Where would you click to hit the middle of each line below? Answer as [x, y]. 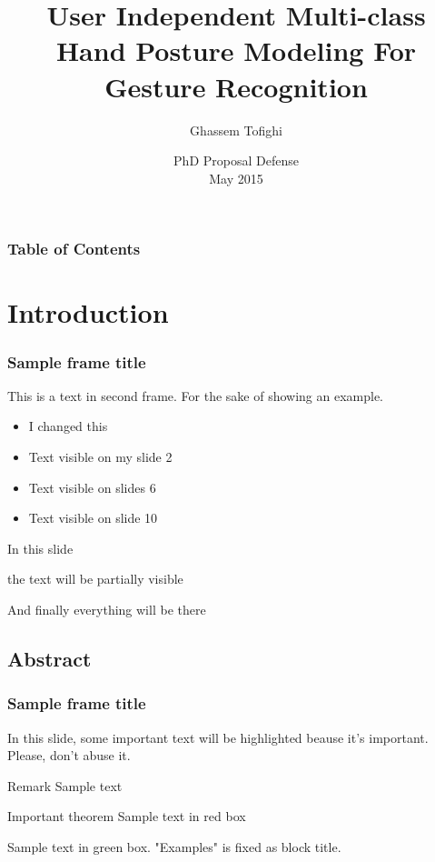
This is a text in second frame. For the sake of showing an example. [196, 395]
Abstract [49, 658]
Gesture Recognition [236, 86]
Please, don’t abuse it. [69, 755]
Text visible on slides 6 [92, 487]
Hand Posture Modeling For [236, 50]
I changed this [68, 426]
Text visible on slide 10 [93, 518]
